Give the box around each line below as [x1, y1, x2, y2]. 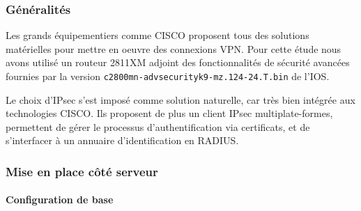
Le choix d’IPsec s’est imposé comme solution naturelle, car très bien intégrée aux [6, 92, 355, 107]
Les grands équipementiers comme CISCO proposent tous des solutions [6, 28, 309, 42]
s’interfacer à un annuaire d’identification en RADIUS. [6, 133, 239, 148]
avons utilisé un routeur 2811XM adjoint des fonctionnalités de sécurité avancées [6, 55, 350, 70]
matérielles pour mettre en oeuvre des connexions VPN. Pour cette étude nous [6, 41, 341, 56]
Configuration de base [6, 192, 114, 207]
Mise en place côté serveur [6, 162, 158, 180]
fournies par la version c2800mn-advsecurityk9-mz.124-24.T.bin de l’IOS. [6, 69, 330, 83]
